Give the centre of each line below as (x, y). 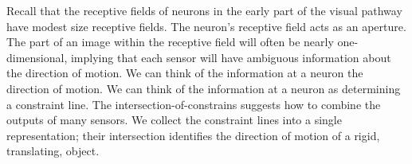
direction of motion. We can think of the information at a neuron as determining (204, 88)
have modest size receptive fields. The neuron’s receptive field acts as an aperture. (206, 26)
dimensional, (37, 57)
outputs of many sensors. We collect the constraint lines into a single (174, 120)
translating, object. (53, 151)
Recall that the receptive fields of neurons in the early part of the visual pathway (204, 10)
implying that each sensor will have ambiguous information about (231, 57)
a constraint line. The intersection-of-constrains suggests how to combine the (194, 104)
